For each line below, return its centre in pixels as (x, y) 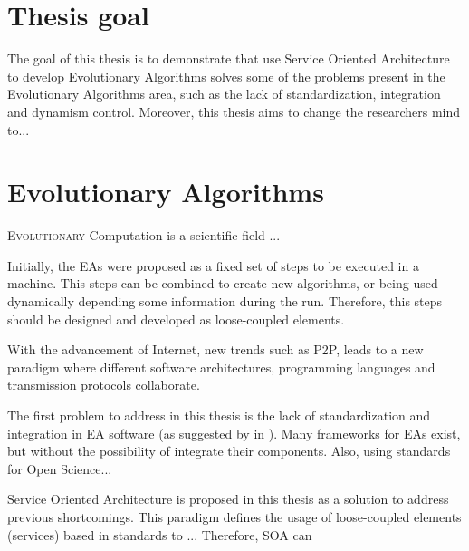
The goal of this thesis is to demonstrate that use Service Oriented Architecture (229, 58)
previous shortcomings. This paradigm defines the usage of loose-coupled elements (234, 516)
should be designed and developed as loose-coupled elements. (176, 319)
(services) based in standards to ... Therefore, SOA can (160, 534)
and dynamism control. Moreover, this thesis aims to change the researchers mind (234, 111)
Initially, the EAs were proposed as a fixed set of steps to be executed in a (213, 265)
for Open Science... (60, 468)
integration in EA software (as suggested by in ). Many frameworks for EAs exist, (234, 433)
